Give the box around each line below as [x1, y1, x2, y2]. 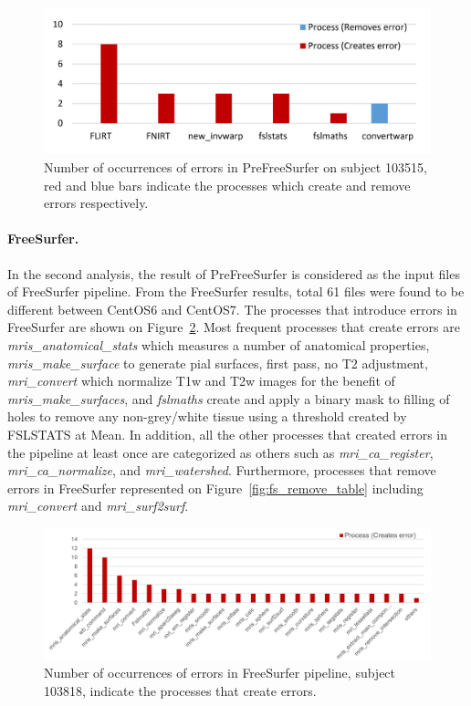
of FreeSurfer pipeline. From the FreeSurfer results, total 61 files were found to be [7, 282, 465, 301]
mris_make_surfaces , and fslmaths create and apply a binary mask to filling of [7, 389, 450, 408]
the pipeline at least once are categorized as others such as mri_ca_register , [7, 442, 434, 462]
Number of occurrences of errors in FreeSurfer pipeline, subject [44, 663, 396, 682]
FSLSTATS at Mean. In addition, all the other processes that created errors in [7, 425, 448, 443]
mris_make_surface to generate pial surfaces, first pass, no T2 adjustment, [7, 353, 428, 372]
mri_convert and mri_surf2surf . [7, 496, 189, 515]
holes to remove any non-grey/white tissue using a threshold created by [7, 407, 407, 426]
